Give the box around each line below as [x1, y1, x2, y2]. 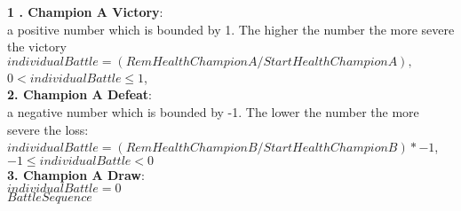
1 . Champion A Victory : [7, 3, 163, 20]
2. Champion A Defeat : [7, 85, 153, 104]
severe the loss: [7, 120, 89, 138]
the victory [7, 37, 67, 56]
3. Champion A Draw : [7, 165, 145, 184]
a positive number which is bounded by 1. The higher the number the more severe [7, 20, 455, 38]
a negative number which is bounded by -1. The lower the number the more [7, 102, 419, 121]
